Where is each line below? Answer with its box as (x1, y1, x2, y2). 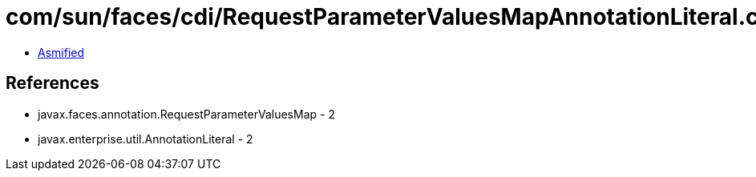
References (6, 73, 99, 94)
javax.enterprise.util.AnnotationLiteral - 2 (38, 131, 253, 146)
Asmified (38, 45, 85, 59)
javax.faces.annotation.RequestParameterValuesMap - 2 (38, 107, 335, 121)
